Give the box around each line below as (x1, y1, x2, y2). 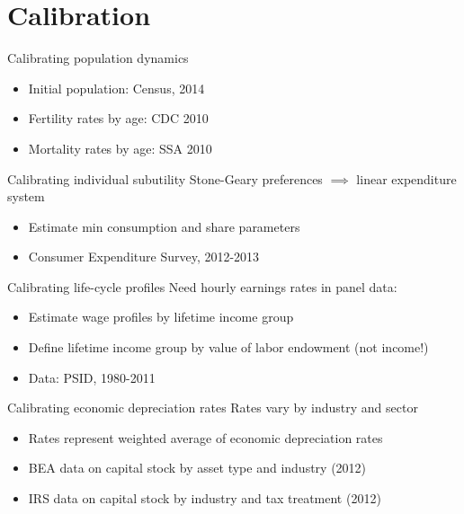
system (7, 187, 45, 206)
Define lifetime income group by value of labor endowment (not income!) (28, 338, 429, 357)
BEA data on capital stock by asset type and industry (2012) (28, 458, 367, 477)
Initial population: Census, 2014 (28, 78, 205, 97)
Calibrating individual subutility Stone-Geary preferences (7, 169, 323, 188)
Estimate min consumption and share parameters (28, 217, 300, 235)
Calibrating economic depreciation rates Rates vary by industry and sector (7, 398, 418, 417)
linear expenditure (356, 169, 457, 188)
